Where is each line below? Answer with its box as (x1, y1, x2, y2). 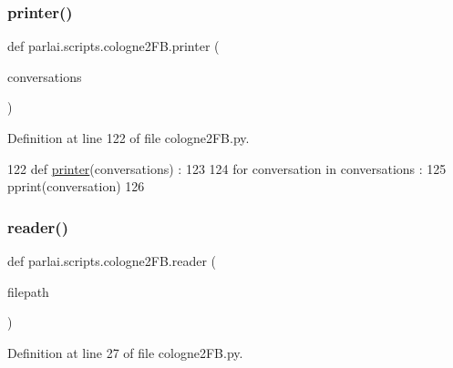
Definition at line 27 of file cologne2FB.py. (7, 342, 243, 362)
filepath (7, 281, 49, 301)
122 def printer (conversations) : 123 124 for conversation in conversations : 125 (7, 158, 447, 178)
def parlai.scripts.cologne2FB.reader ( (7, 251, 216, 270)
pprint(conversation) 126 (7, 177, 145, 196)
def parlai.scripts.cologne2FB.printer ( (7, 36, 220, 56)
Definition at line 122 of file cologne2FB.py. (7, 128, 250, 147)
